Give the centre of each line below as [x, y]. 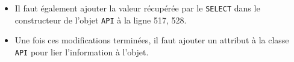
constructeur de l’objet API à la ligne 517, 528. [101, 20]
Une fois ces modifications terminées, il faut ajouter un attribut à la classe [152, 40]
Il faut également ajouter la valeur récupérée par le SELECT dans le [137, 8]
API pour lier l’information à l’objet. [82, 51]
